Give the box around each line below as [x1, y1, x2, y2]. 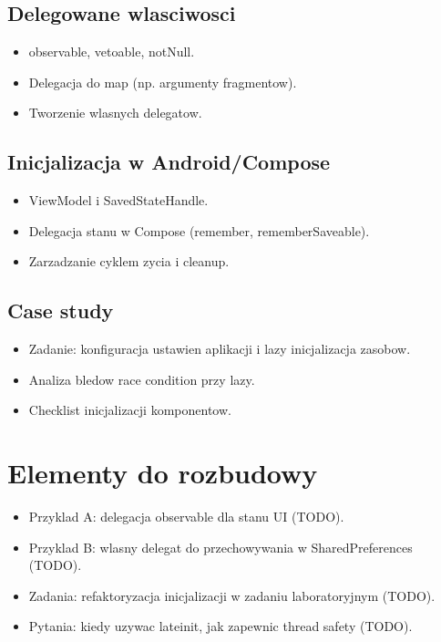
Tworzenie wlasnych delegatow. [28, 103, 202, 122]
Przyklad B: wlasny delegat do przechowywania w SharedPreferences [28, 537, 413, 556]
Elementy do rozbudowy [7, 454, 318, 492]
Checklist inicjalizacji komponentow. [28, 400, 231, 419]
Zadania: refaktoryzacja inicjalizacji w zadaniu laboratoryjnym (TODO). [28, 585, 436, 605]
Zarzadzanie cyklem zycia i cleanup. [28, 252, 230, 271]
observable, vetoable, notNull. [28, 42, 195, 61]
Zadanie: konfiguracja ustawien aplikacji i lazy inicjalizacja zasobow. [28, 339, 411, 358]
